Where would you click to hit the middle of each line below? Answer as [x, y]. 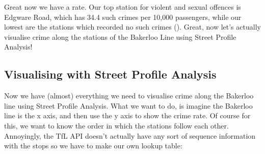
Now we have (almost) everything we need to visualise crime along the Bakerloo [129, 96]
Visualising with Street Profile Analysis [110, 74]
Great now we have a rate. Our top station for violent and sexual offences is [123, 7]
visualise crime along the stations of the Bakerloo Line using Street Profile [120, 36]
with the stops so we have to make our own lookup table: [93, 146]
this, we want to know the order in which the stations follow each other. [116, 125]
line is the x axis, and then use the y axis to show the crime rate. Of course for [127, 116]
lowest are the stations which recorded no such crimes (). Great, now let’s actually [132, 27]
